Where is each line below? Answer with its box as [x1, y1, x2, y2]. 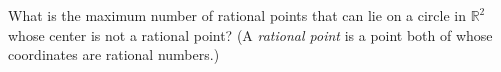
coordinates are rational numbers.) [8, 44, 220, 65]
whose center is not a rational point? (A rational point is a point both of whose [8, 24, 493, 45]
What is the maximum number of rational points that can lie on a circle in [8, 5, 466, 25]
